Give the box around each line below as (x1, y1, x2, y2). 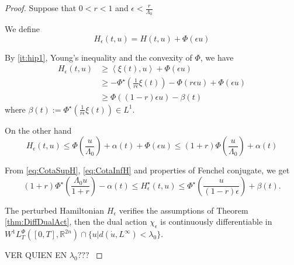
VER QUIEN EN (5, 249, 67, 261)
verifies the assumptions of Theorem (119, 204, 248, 216)
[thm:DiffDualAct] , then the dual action (5, 215, 147, 228)
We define (5, 23, 40, 35)
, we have (200, 51, 234, 63)
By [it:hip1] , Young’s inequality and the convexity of (5, 51, 192, 63)
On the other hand (5, 124, 72, 136)
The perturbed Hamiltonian (5, 204, 105, 216)
